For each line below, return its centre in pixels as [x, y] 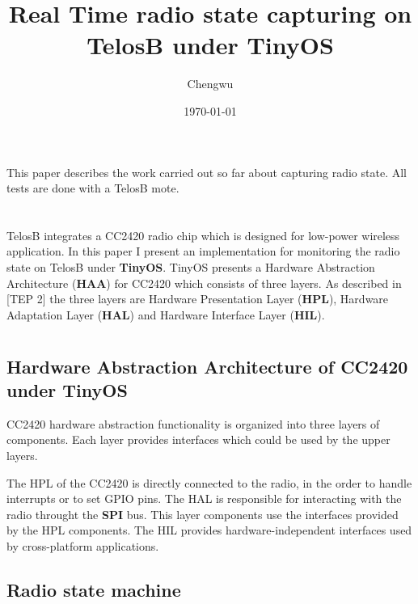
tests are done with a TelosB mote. [93, 188]
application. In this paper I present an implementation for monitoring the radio [203, 251]
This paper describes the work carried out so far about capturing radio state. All [207, 172]
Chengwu [210, 84]
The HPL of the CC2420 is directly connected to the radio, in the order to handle [209, 482]
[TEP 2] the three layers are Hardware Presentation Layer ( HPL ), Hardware [198, 299]
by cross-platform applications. [83, 545]
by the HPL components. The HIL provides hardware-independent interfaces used [209, 530]
